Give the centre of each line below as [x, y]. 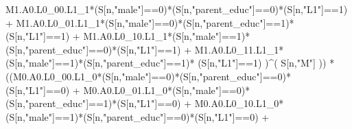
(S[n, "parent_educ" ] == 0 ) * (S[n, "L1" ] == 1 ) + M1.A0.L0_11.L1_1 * [145, 49]
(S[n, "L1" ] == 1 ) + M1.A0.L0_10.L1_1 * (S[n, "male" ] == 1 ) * [128, 36]
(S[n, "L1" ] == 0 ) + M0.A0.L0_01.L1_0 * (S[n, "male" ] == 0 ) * [128, 90]
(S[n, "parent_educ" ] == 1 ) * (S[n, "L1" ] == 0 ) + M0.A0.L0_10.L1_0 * [145, 103]
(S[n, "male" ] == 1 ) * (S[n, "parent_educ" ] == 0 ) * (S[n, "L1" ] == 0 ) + [138, 116]
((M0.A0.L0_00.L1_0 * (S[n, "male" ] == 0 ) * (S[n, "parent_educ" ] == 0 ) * [148, 76]
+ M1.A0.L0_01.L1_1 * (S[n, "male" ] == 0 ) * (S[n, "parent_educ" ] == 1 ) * [150, 22]
